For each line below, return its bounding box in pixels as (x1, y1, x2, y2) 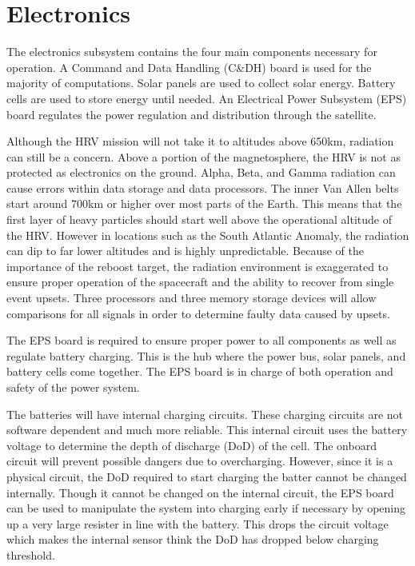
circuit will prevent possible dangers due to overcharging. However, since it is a (6, 452, 393, 469)
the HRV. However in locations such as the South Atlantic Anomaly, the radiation (6, 226, 409, 243)
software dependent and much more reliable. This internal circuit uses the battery (6, 421, 408, 438)
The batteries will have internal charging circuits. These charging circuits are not (6, 405, 404, 422)
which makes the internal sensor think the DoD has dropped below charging (6, 531, 379, 548)
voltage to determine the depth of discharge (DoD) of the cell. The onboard (6, 436, 377, 453)
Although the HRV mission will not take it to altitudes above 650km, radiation (6, 133, 394, 149)
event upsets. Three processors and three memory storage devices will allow (6, 289, 377, 306)
